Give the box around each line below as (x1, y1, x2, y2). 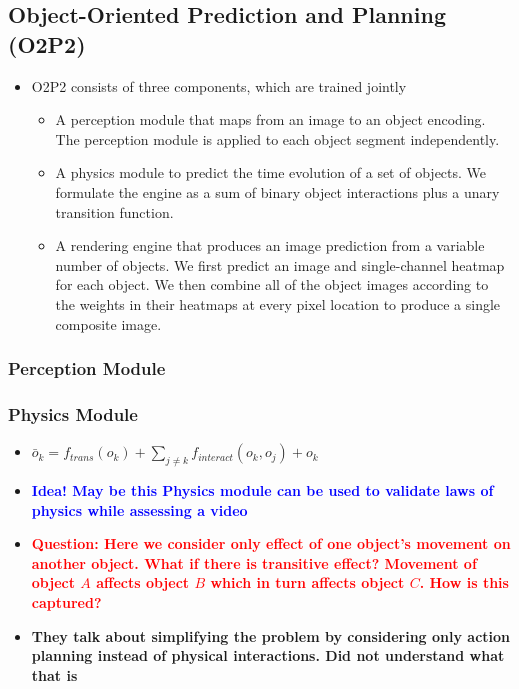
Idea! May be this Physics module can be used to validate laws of (31, 479, 494, 500)
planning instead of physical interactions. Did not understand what (31, 645, 505, 666)
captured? (31, 591, 102, 612)
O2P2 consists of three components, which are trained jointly (31, 75, 407, 96)
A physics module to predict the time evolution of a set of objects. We (55, 162, 487, 183)
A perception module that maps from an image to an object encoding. (55, 109, 486, 130)
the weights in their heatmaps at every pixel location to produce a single (55, 293, 501, 314)
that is (31, 664, 78, 685)
